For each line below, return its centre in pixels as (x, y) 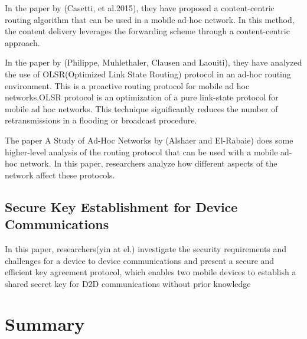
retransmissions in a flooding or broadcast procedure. (101, 120)
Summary (45, 324)
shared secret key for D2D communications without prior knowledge (128, 283)
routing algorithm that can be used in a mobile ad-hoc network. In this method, (150, 19)
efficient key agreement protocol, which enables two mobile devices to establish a (151, 272)
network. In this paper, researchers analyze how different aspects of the (149, 163)
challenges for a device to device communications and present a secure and (140, 260)
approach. (22, 42)
